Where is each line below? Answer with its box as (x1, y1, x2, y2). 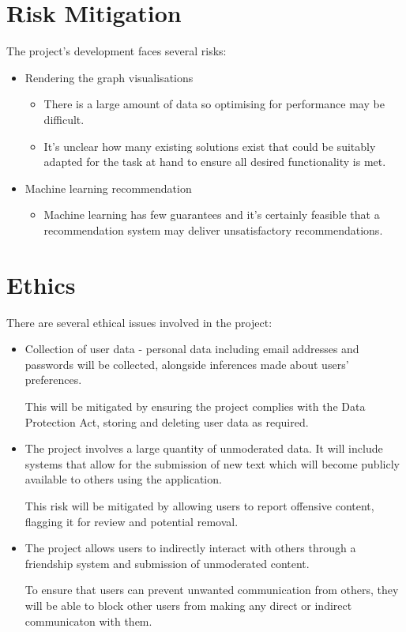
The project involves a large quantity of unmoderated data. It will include (24, 440, 383, 457)
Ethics (6, 268, 76, 300)
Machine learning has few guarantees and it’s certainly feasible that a (43, 206, 380, 223)
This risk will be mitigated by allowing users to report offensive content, (24, 497, 374, 513)
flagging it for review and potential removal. (24, 513, 239, 529)
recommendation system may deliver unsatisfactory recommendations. (43, 221, 383, 238)
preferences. (24, 371, 82, 388)
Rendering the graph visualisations (24, 69, 194, 85)
